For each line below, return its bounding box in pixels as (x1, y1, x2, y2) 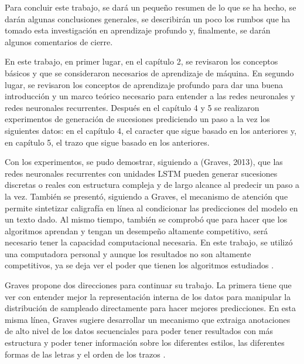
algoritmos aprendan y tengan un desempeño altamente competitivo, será (5, 224, 268, 237)
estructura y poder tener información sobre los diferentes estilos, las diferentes (5, 336, 285, 349)
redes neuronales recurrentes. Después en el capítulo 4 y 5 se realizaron (5, 101, 259, 113)
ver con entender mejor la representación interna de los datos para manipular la (5, 290, 291, 302)
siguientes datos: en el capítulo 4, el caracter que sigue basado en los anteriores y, (5, 124, 297, 136)
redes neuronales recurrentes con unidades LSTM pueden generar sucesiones (5, 167, 278, 179)
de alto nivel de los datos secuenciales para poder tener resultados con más (5, 325, 273, 337)
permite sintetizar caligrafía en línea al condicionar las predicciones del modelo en (5, 201, 298, 214)
